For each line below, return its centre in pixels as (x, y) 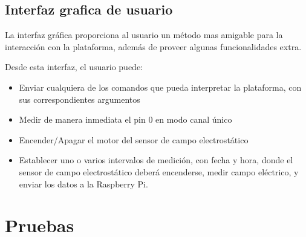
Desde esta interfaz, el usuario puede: (74, 67)
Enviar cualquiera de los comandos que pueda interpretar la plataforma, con (160, 87)
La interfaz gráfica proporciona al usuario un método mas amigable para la (144, 35)
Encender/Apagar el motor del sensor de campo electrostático (134, 139)
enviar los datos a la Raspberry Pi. (83, 183)
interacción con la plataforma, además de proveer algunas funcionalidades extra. (153, 46)
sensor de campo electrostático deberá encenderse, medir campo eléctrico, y (159, 171)
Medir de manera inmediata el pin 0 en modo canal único (125, 119)
